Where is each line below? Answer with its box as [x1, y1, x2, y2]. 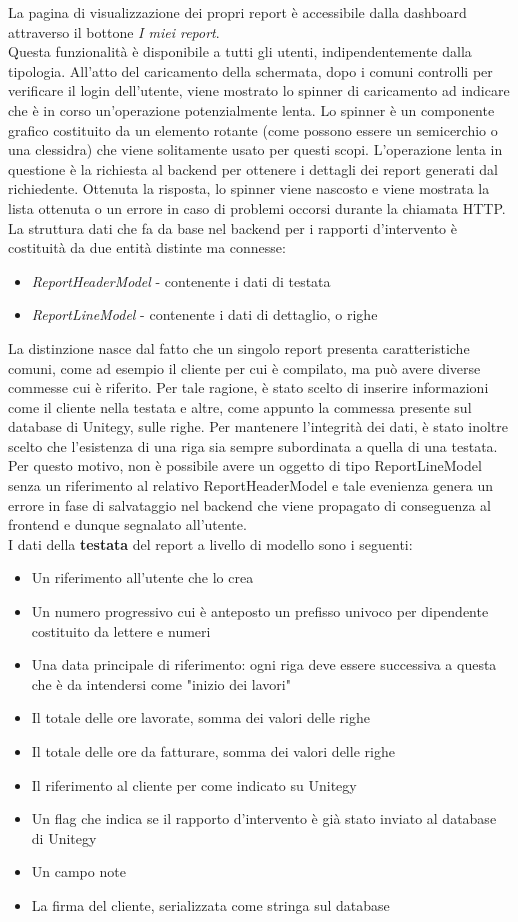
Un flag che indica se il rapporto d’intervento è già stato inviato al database [31, 808, 497, 829]
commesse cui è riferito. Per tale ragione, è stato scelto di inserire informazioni [8, 377, 489, 398]
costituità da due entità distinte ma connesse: [8, 237, 286, 258]
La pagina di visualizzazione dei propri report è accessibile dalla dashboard [8, 2, 467, 22]
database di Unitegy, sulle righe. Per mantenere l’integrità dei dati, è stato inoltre [8, 416, 508, 437]
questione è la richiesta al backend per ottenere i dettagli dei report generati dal [8, 158, 498, 179]
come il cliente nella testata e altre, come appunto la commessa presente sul [8, 396, 472, 417]
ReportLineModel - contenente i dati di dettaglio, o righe [31, 304, 378, 325]
